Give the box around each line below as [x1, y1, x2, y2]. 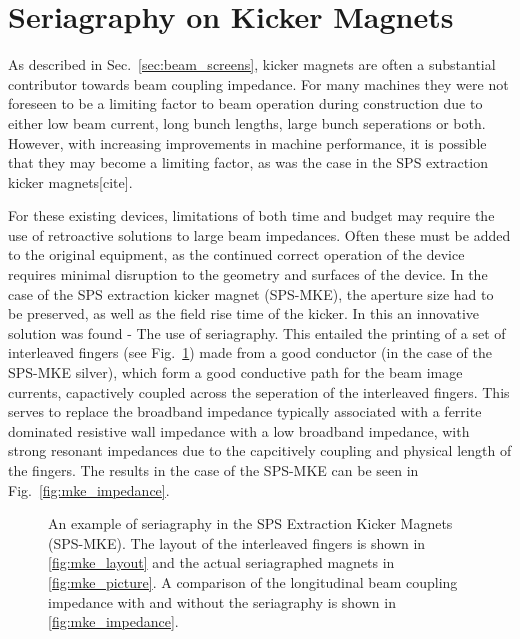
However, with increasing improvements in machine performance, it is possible [8, 132, 487, 153]
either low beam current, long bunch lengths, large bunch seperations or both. [8, 112, 486, 133]
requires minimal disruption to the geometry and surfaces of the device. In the [8, 264, 488, 285]
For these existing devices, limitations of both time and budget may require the [8, 205, 495, 226]
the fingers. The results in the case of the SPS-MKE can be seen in [8, 460, 419, 480]
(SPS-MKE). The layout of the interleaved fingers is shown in [48, 532, 426, 553]
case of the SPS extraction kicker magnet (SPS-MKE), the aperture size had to [8, 283, 494, 304]
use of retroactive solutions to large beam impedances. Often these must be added [8, 224, 511, 245]
